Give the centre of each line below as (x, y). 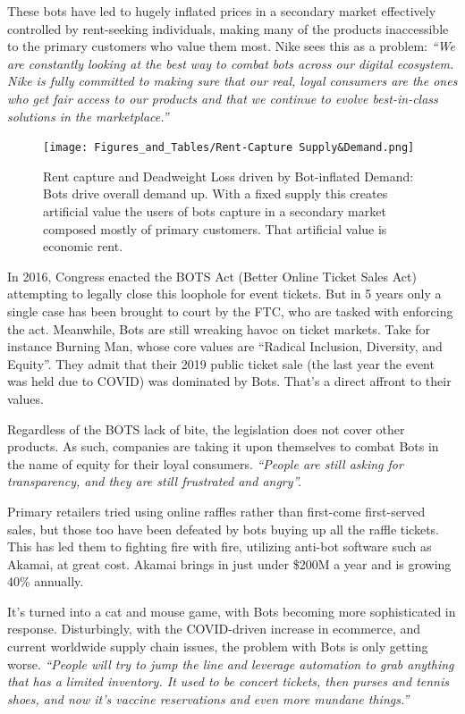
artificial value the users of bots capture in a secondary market (215, 211)
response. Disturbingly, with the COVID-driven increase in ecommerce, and (214, 629)
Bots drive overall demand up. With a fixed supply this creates (216, 193)
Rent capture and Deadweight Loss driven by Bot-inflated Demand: (228, 176)
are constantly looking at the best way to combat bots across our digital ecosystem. (231, 63)
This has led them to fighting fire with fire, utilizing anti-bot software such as (220, 546)
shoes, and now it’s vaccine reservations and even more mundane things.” (208, 698)
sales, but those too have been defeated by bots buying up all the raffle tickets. (224, 529)
